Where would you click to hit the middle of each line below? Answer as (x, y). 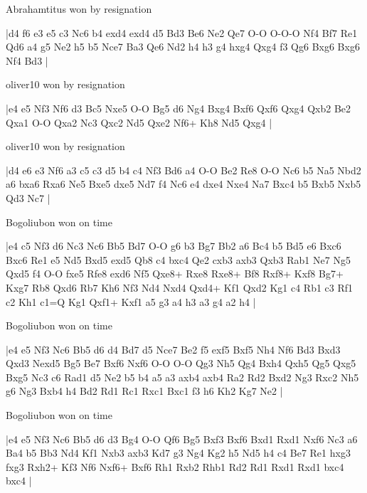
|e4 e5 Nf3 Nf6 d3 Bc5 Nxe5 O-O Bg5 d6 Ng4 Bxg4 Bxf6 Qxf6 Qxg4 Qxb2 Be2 (179, 108)
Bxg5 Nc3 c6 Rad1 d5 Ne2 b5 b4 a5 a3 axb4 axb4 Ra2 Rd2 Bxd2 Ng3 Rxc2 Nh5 (182, 377)
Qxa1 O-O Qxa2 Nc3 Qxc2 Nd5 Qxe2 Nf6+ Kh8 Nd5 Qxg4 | (139, 122)
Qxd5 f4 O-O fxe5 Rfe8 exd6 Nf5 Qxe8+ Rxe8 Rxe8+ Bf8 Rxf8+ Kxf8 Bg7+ (175, 274)
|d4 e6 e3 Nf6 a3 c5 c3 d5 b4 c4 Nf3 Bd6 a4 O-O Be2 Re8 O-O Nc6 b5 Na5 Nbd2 (183, 170)
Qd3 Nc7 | (28, 197)
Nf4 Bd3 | (27, 60)
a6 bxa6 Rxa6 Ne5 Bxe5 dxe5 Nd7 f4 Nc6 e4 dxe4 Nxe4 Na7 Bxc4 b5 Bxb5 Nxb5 (183, 184)
